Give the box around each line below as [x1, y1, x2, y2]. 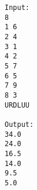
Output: [5, 120, 34, 129]
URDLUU [5, 101, 29, 109]
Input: [5, 4, 29, 12]
